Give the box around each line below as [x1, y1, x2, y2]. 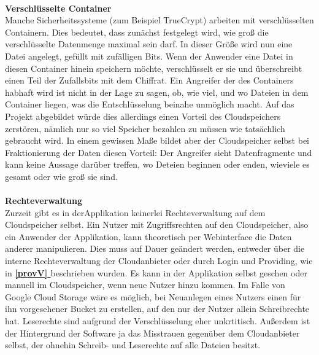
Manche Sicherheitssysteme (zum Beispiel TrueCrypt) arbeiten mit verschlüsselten [5, 14, 314, 26]
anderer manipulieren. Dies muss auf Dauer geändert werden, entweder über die [5, 242, 305, 255]
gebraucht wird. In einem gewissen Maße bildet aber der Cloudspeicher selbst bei [5, 134, 310, 147]
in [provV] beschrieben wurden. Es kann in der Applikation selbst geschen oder [5, 266, 307, 279]
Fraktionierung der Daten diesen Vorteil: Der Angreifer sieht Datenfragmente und [5, 146, 312, 158]
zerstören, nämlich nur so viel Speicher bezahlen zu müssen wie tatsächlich [5, 122, 285, 135]
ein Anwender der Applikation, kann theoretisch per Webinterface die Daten [5, 230, 292, 243]
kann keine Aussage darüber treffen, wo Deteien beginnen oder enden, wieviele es [5, 158, 310, 171]
